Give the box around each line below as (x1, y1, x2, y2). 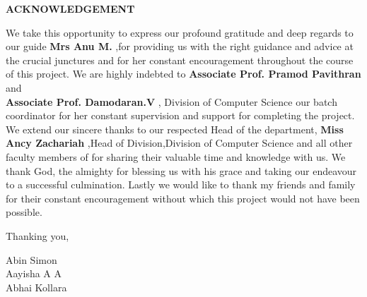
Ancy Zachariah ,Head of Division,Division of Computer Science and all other (6, 135, 353, 150)
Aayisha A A (6, 266, 62, 281)
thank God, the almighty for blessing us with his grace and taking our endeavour (6, 163, 357, 178)
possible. (6, 205, 42, 219)
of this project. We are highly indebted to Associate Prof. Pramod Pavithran (6, 66, 361, 81)
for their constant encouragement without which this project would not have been (6, 190, 360, 205)
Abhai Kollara (6, 279, 67, 294)
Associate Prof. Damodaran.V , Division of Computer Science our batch (6, 94, 337, 109)
